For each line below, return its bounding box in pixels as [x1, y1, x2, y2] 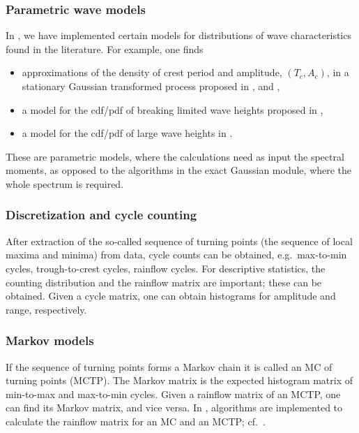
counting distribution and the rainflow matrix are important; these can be [6, 274, 322, 289]
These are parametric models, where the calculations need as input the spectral [6, 149, 344, 163]
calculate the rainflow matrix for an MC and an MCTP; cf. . [6, 413, 266, 428]
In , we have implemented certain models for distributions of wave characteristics [6, 28, 351, 43]
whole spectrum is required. [6, 176, 124, 191]
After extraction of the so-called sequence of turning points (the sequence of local [6, 233, 353, 248]
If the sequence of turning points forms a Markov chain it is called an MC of [6, 359, 333, 374]
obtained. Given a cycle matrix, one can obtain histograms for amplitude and [6, 288, 336, 303]
